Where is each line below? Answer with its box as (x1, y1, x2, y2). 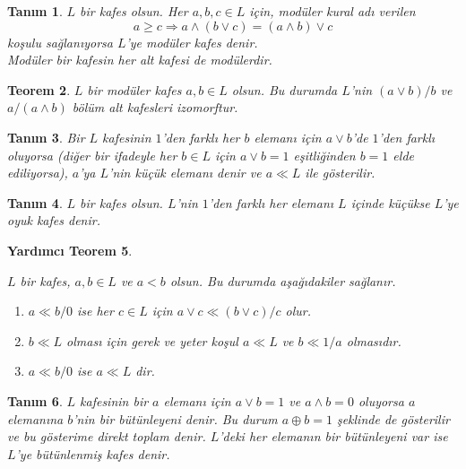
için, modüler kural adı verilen (249, 2, 416, 20)
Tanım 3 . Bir (7, 127, 85, 146)
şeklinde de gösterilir (336, 409, 450, 428)
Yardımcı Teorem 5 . (7, 240, 133, 259)
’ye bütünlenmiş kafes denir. (15, 444, 170, 463)
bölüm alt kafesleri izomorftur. (72, 98, 238, 117)
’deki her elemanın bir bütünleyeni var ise (219, 427, 448, 446)
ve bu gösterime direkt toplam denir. (7, 427, 206, 446)
